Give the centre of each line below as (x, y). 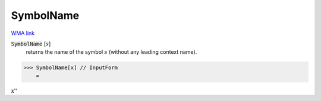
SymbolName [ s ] (31, 44)
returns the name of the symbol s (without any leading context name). (111, 52)
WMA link (23, 33)
